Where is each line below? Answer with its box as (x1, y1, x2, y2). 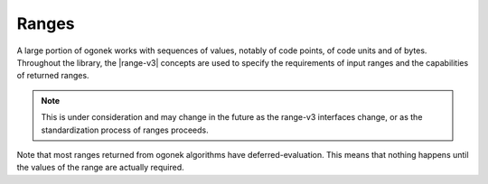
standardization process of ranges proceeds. (41, 124, 209, 135)
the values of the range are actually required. (16, 162, 184, 173)
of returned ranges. (16, 70, 89, 81)
